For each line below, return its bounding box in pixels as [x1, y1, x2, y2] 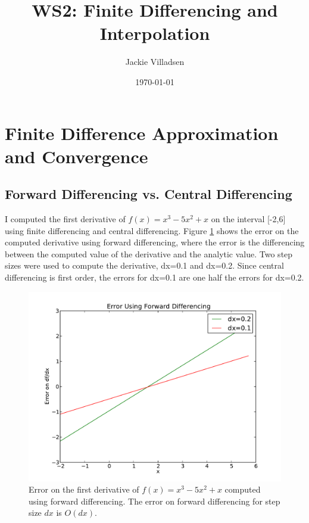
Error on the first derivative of [29, 483, 139, 496]
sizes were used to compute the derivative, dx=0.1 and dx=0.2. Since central [5, 259, 284, 272]
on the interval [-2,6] [211, 213, 286, 225]
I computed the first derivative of [5, 213, 126, 225]
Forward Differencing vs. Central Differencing [5, 185, 292, 203]
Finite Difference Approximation [5, 120, 279, 145]
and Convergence [5, 144, 148, 168]
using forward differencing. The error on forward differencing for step [29, 494, 280, 507]
